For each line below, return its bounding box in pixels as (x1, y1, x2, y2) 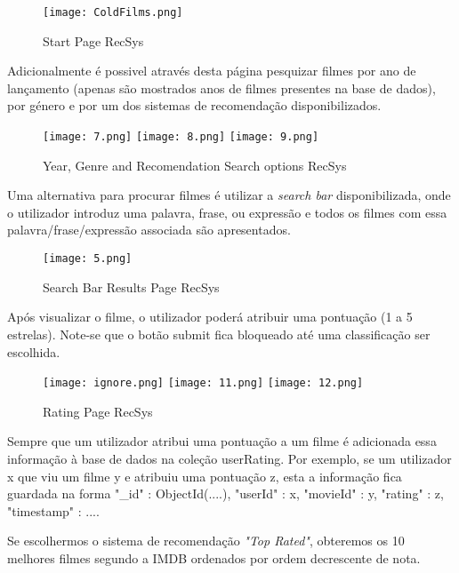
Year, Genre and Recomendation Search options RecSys (43, 155, 347, 174)
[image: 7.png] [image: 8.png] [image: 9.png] (43, 131, 319, 144)
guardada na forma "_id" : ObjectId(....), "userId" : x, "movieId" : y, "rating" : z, (7, 484, 444, 503)
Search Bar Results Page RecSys (43, 277, 220, 296)
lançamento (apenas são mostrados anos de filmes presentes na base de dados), (7, 78, 436, 97)
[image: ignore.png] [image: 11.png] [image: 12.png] (43, 377, 364, 390)
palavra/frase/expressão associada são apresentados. (7, 220, 291, 239)
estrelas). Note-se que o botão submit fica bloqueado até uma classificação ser (7, 324, 431, 343)
